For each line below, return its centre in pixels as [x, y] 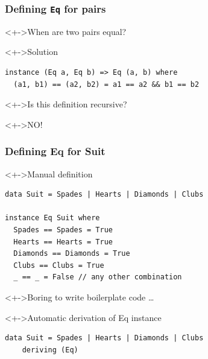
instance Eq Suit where [52, 218]
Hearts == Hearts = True [63, 242]
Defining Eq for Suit [55, 151]
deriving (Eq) [50, 350]
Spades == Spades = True [63, 230]
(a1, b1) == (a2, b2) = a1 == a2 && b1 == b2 [106, 84]
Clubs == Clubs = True [59, 265]
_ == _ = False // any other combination [98, 277]
